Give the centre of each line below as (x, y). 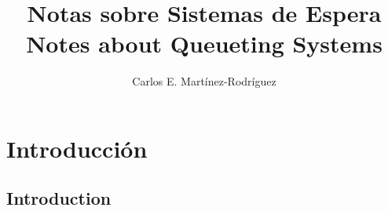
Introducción (77, 148)
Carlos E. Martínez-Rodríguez (204, 81)
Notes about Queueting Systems (204, 44)
